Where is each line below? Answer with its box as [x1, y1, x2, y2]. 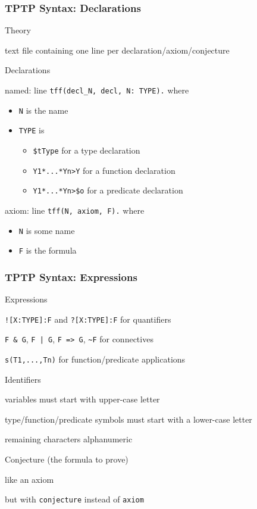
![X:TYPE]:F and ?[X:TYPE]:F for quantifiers [5, 313, 171, 325]
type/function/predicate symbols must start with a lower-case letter [5, 413, 252, 425]
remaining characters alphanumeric [5, 433, 133, 445]
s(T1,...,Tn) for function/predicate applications [5, 353, 186, 366]
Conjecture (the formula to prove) [5, 453, 128, 466]
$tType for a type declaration [33, 143, 140, 156]
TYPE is [18, 124, 45, 136]
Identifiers [5, 373, 41, 385]
